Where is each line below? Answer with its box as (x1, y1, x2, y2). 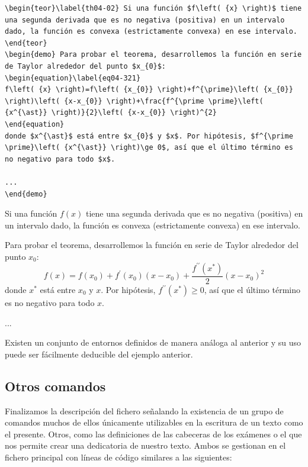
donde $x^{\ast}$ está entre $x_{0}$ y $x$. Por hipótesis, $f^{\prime (5, 131, 293, 140)
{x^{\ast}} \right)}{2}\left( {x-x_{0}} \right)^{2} (5, 108, 217, 117)
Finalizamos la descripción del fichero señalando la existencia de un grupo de (5, 404, 284, 417)
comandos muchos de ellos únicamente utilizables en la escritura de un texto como (5, 416, 303, 429)
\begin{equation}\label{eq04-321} (5, 73, 141, 82)
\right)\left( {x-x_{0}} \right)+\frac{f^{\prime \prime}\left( (5, 96, 264, 105)
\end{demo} (5, 189, 47, 198)
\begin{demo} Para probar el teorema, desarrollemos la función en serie (5, 50, 302, 59)
